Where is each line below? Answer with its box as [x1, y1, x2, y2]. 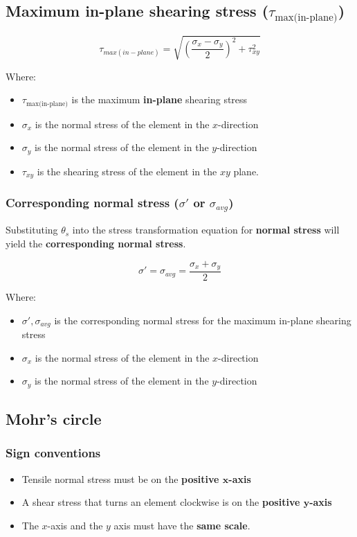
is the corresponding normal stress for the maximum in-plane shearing [54, 312, 351, 327]
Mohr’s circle [6, 408, 102, 430]
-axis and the [47, 518, 103, 532]
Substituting [6, 222, 58, 237]
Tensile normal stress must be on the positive [21, 471, 219, 486]
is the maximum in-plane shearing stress [71, 92, 248, 107]
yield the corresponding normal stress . [6, 236, 186, 250]
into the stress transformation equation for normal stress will [72, 222, 340, 237]
